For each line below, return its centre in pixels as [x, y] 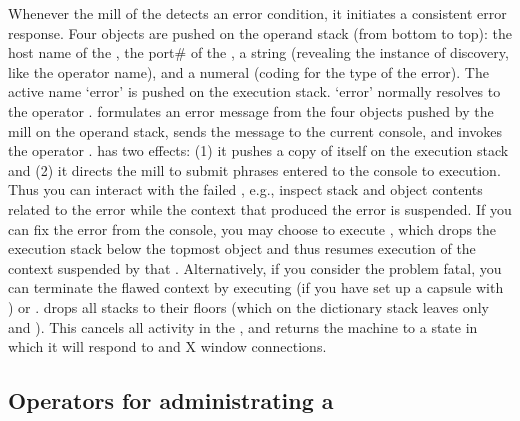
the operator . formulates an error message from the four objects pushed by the [251, 110]
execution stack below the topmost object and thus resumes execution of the [242, 248]
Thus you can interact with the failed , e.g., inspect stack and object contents [245, 189]
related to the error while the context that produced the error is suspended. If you [260, 208]
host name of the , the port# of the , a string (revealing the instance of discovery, [258, 52]
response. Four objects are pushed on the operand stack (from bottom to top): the [260, 32]
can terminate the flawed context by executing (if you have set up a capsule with [256, 287]
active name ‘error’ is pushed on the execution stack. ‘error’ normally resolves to [254, 91]
